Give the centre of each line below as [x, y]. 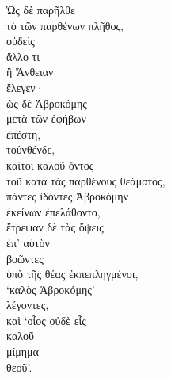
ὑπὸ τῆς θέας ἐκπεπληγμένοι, [72, 274]
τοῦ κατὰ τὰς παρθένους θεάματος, [86, 180]
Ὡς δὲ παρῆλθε [41, 10]
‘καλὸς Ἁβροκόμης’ [51, 289]
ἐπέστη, [24, 134]
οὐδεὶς [21, 41]
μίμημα [23, 351]
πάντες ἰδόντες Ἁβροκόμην [67, 196]
